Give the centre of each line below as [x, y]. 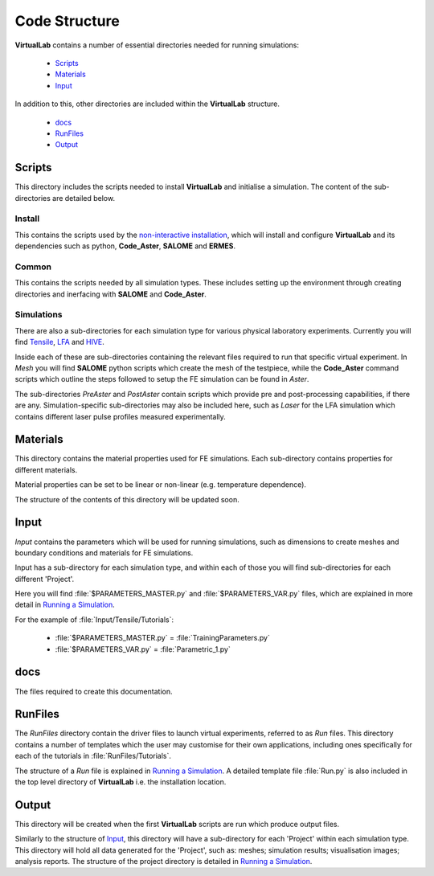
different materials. [46, 469]
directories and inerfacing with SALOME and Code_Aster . [111, 294]
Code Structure [67, 21]
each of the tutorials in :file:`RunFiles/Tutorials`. [93, 756]
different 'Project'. [45, 579]
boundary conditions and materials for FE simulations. [104, 553]
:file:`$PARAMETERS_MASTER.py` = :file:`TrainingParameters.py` [163, 638]
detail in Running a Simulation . [65, 605]
